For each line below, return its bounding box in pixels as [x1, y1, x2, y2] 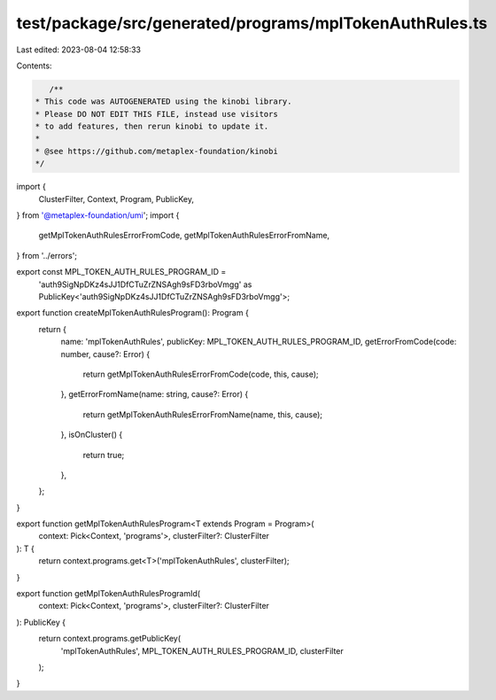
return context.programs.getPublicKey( [38, 634, 182, 644]
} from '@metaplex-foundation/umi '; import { [16, 210, 180, 221]
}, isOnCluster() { [60, 430, 123, 440]
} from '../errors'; [16, 250, 78, 261]
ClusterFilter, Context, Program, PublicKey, [38, 193, 195, 204]
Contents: [16, 60, 52, 71]
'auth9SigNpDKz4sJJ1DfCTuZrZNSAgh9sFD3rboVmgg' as [38, 279, 252, 290]
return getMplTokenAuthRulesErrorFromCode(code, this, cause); [82, 369, 319, 379]
